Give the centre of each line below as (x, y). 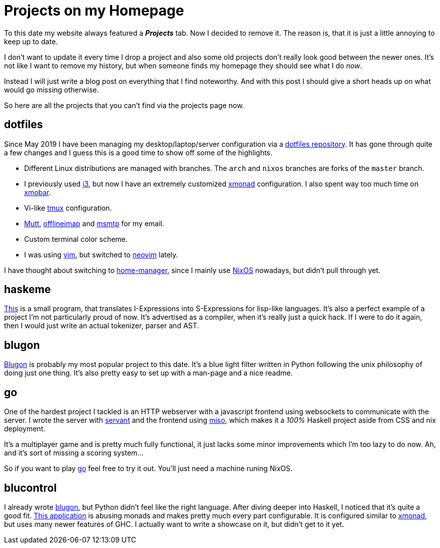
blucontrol (30, 488)
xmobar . (38, 192)
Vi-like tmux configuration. (68, 208)
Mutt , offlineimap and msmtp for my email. (94, 223)
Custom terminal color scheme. (76, 239)
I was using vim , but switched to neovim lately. (101, 254)
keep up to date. (31, 41)
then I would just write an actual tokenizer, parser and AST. (102, 326)
